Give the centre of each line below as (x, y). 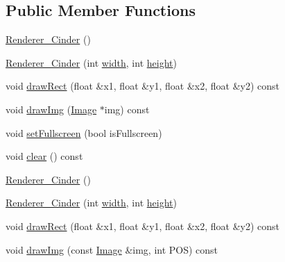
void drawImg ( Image (51, 109)
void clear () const (44, 156)
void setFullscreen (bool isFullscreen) (84, 132)
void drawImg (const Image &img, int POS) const (112, 249)
